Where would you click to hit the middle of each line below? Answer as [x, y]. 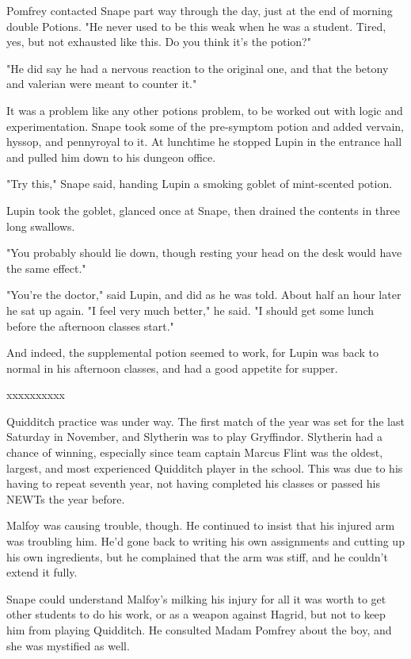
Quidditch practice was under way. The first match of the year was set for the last [205, 421]
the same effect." [46, 268]
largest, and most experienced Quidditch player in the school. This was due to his [205, 467]
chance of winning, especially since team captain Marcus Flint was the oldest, [195, 452]
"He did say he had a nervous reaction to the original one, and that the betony [198, 68]
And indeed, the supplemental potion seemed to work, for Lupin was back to [192, 352]
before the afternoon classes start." [90, 326]
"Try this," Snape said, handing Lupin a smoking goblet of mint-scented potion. [200, 184]
